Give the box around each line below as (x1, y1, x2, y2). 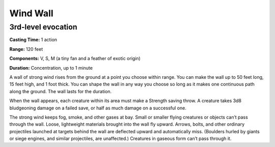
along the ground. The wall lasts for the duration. (9, 88, 112, 94)
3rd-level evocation (9, 22, 77, 32)
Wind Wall (9, 8, 53, 19)
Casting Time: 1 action (9, 37, 58, 43)
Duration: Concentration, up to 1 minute (9, 65, 93, 71)
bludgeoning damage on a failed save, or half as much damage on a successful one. (9, 105, 187, 111)
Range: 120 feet (9, 46, 43, 52)
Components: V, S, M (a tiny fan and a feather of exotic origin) (9, 55, 141, 62)
